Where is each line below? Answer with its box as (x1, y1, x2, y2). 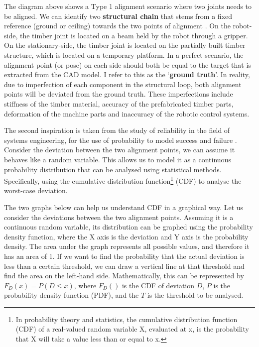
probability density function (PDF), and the (4, 290, 139, 300)
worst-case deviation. (4, 185, 68, 196)
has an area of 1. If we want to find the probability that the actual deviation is (4, 250, 245, 261)
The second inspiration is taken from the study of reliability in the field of (4, 125, 230, 135)
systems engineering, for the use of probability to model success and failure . (4, 134, 237, 145)
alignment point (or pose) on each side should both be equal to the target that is (4, 59, 251, 70)
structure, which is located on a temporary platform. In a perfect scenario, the (4, 49, 244, 60)
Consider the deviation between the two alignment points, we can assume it (4, 144, 235, 155)
